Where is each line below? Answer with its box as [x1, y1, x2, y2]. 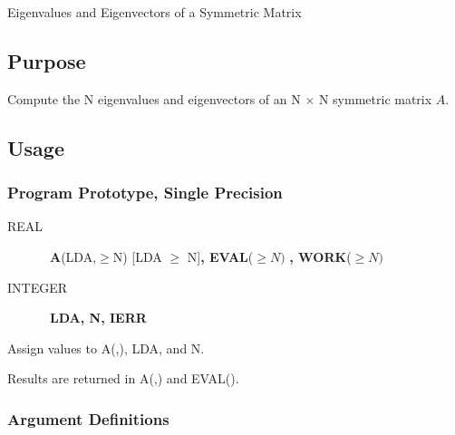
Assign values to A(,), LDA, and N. [7, 338, 205, 357]
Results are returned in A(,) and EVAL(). [7, 369, 239, 388]
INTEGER [7, 277, 68, 296]
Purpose [7, 46, 86, 74]
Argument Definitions [7, 407, 169, 430]
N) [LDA [112, 246, 162, 266]
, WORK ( [289, 246, 352, 266]
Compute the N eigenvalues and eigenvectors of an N [7, 89, 301, 108]
